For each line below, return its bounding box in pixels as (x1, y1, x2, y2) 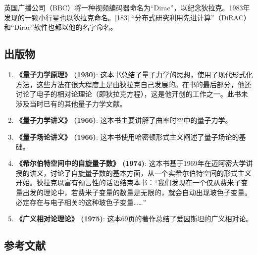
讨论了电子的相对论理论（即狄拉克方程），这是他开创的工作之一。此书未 (15, 89, 248, 99)
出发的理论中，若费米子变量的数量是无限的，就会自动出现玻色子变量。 (22, 187, 252, 197)
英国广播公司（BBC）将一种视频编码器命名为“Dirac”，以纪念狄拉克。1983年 (4, 2, 250, 12)
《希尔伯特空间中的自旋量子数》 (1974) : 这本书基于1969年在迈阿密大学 (15, 158, 246, 168)
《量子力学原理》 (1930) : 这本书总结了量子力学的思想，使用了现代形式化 (15, 69, 253, 79)
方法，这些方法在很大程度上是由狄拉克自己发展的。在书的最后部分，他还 (15, 79, 252, 89)
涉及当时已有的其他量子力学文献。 (15, 98, 127, 108)
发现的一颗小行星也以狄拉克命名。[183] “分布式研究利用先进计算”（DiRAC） (4, 12, 251, 22)
